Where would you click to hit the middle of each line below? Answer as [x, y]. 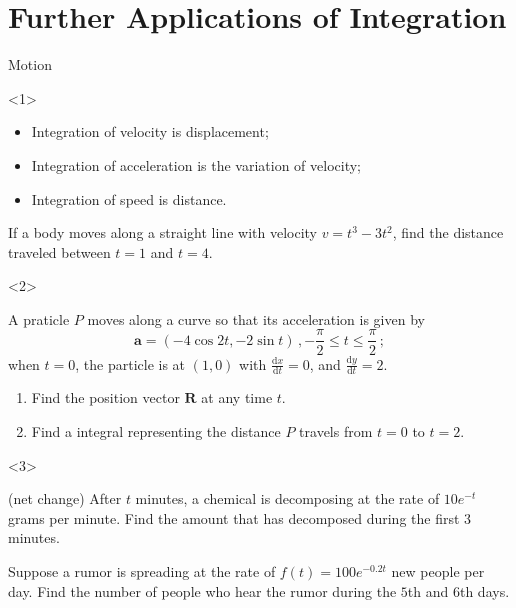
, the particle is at [130, 363]
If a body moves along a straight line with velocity [162, 232]
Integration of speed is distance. [129, 198]
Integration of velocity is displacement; [150, 131]
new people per [438, 570]
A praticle [39, 318]
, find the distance [448, 232]
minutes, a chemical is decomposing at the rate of [287, 498]
